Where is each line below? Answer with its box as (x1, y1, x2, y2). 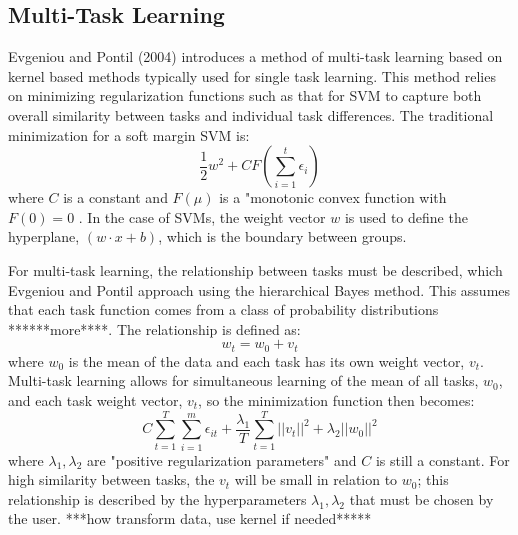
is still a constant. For (375, 449, 510, 470)
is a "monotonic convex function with (219, 187, 447, 208)
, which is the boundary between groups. (158, 226, 407, 247)
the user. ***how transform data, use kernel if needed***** (8, 508, 372, 529)
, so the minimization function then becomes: (198, 389, 475, 410)
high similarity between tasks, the (8, 469, 215, 490)
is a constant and (63, 187, 168, 208)
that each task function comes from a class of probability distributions (8, 299, 439, 320)
